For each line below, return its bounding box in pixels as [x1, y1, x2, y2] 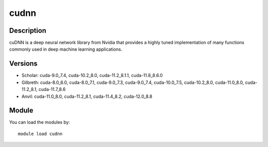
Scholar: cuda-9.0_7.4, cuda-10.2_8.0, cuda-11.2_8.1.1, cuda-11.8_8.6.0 [21, 73, 163, 78]
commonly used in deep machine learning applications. [9, 46, 123, 52]
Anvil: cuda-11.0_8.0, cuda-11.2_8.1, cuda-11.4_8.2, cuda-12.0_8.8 [21, 93, 152, 99]
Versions [9, 60, 38, 68]
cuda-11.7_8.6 [38, 86, 66, 92]
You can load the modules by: [9, 119, 70, 125]
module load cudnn [18, 131, 63, 137]
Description [9, 26, 47, 35]
